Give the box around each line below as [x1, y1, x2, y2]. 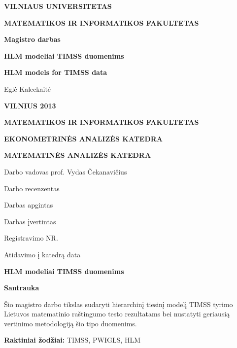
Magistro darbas [4, 34, 61, 44]
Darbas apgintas [4, 200, 53, 210]
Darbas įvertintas [4, 216, 56, 226]
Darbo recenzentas [4, 183, 60, 193]
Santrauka [4, 282, 39, 293]
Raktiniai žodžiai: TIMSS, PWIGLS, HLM [4, 335, 141, 345]
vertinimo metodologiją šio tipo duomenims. [4, 318, 137, 328]
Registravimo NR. [4, 233, 58, 243]
